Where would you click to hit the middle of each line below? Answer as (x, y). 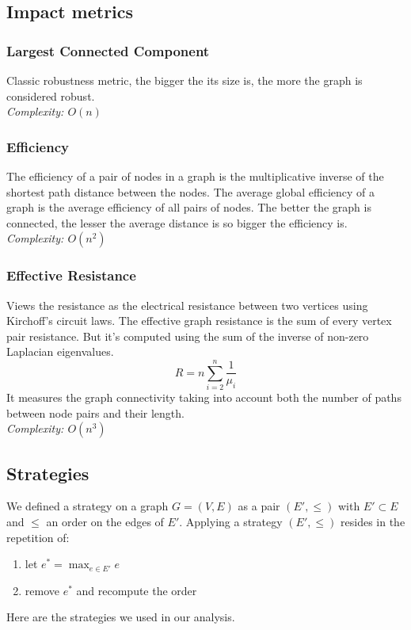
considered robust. (51, 95)
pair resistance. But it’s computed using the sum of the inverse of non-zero (188, 336)
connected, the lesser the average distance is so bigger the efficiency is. (177, 222)
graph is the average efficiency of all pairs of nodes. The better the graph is (189, 207)
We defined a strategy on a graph (88, 506)
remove (42, 590)
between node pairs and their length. (95, 412)
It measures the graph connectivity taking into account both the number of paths (204, 397)
